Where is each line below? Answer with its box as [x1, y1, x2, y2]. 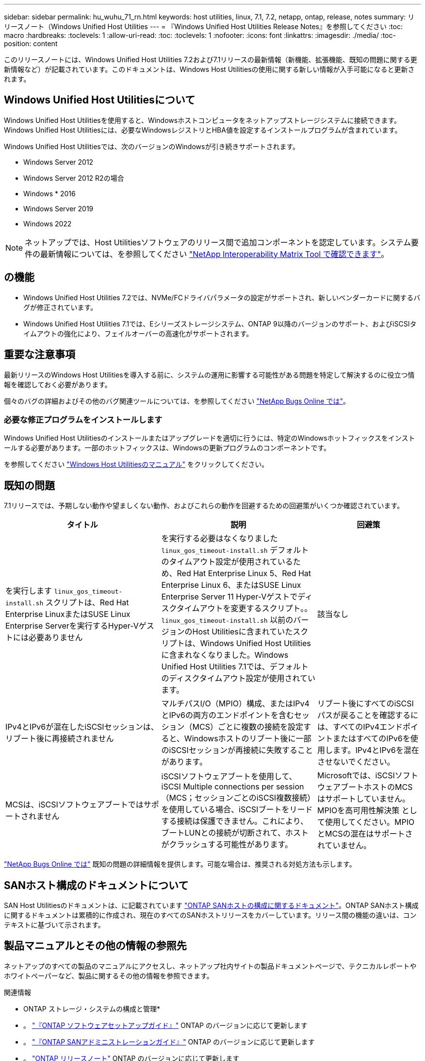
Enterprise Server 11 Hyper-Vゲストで [161, 592, 298, 602]
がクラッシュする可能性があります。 [161, 839, 293, 850]
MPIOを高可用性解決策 [317, 805, 400, 816]
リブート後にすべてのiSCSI [317, 699, 414, 709]
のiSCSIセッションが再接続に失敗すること [161, 745, 313, 755]
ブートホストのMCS [341, 782, 413, 792]
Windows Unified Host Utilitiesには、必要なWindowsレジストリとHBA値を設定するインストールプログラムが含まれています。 [4, 125, 402, 134]
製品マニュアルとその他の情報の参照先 [4, 940, 187, 952]
